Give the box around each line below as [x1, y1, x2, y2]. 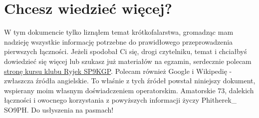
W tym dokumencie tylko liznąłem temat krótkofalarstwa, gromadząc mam [4, 27, 234, 37]
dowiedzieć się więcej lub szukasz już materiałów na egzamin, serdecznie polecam [4, 56, 252, 66]
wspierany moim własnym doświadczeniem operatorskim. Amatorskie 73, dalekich [4, 85, 254, 95]
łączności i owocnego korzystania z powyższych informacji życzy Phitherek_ [4, 95, 237, 105]
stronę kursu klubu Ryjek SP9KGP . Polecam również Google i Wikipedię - [4, 65, 232, 76]
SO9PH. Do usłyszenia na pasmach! [4, 104, 114, 115]
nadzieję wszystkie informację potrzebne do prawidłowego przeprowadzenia [4, 36, 233, 47]
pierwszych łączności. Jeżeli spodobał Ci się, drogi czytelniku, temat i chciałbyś [4, 46, 247, 57]
